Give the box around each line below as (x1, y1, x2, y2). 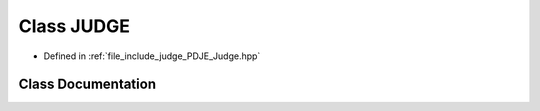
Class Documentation (18, 76, 157, 93)
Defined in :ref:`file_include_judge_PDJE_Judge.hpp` (43, 50, 261, 62)
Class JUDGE (18, 15, 130, 37)
